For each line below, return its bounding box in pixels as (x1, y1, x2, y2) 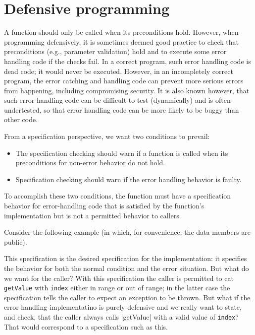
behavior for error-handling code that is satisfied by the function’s (4, 201, 204, 211)
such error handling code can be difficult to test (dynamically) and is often (4, 95, 231, 105)
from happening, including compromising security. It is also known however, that (4, 85, 250, 95)
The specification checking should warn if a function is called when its (15, 147, 228, 158)
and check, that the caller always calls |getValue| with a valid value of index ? (4, 312, 239, 322)
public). (4, 236, 27, 247)
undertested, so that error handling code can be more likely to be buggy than (4, 104, 239, 115)
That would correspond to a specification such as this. (4, 321, 168, 332)
